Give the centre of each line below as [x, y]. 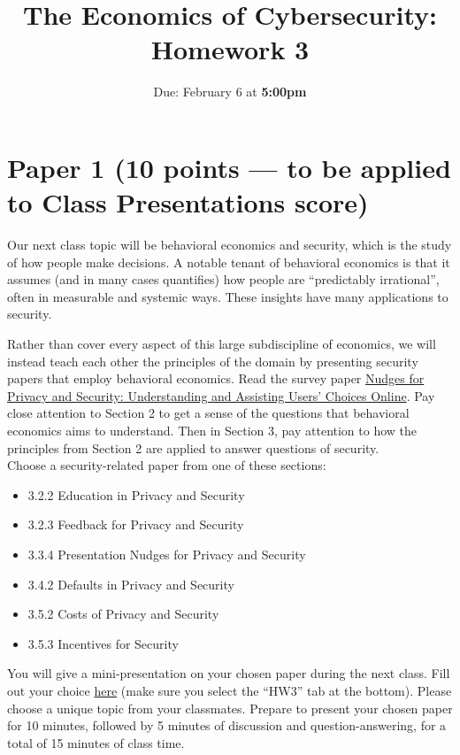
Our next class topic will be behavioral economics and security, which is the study [230, 245]
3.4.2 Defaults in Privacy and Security [131, 584]
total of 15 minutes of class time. [96, 742]
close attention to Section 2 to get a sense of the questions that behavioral [208, 413]
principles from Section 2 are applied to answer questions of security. [193, 447]
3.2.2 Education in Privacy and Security [136, 494]
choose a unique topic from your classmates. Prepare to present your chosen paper [230, 708]
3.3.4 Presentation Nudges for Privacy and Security [167, 554]
